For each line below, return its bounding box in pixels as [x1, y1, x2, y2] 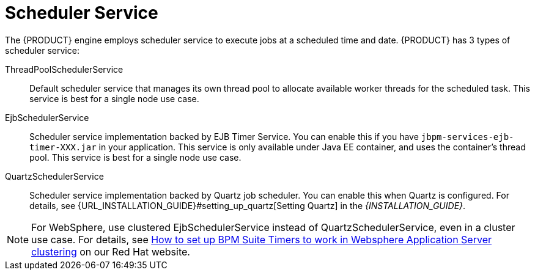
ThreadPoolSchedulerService [5, 64, 124, 75]
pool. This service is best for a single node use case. [29, 152, 242, 163]
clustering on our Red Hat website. [31, 245, 190, 258]
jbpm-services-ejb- [421, 131, 514, 142]
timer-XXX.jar [29, 142, 97, 152]
